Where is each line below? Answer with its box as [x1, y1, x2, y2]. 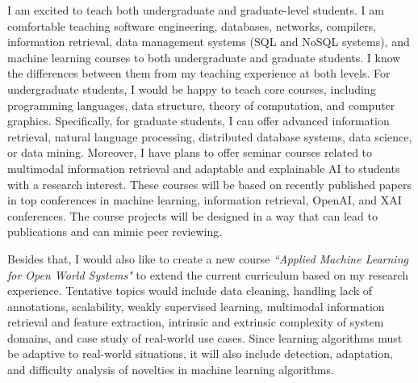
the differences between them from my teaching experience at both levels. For [7, 65, 391, 82]
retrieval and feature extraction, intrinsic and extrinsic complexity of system [7, 314, 384, 330]
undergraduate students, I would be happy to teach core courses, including [7, 80, 376, 97]
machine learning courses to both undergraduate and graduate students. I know [7, 48, 401, 65]
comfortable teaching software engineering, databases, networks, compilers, [7, 17, 377, 34]
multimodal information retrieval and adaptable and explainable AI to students [7, 159, 400, 176]
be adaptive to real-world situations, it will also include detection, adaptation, [7, 345, 393, 362]
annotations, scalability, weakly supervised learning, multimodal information [7, 297, 385, 314]
